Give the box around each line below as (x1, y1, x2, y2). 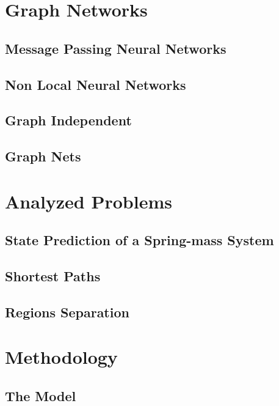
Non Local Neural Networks (5, 75, 186, 94)
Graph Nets (5, 147, 81, 166)
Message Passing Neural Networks (5, 39, 226, 57)
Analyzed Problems (5, 188, 172, 213)
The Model (5, 386, 76, 405)
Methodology (5, 344, 118, 369)
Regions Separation (5, 302, 129, 321)
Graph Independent (5, 111, 132, 130)
